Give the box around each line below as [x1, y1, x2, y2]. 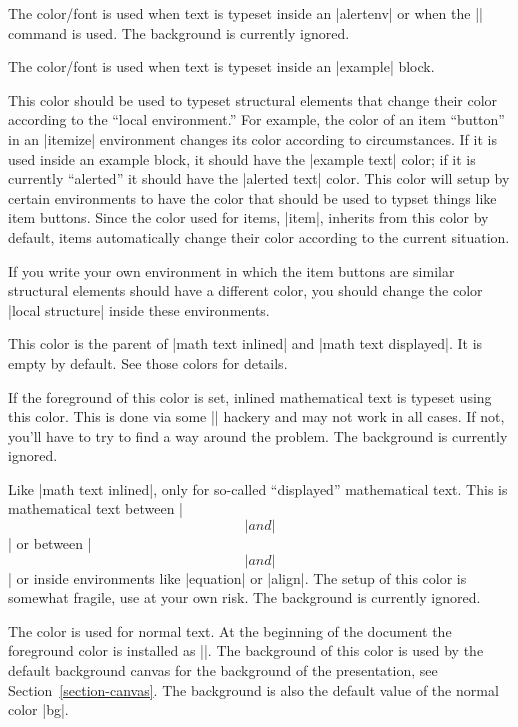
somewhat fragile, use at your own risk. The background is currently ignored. [8, 587, 481, 608]
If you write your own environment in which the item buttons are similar [8, 260, 455, 281]
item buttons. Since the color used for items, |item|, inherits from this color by [8, 207, 489, 228]
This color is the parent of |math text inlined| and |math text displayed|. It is [8, 333, 483, 354]
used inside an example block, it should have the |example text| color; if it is [8, 148, 476, 169]
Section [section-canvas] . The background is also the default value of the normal [8, 679, 499, 700]
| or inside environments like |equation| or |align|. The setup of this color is [8, 567, 467, 588]
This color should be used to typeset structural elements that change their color [8, 89, 498, 110]
